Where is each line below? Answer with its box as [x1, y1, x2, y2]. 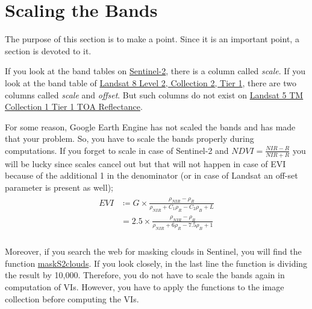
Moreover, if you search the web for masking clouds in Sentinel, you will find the [5, 245, 302, 258]
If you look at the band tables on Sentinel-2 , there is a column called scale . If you [5, 65, 306, 77]
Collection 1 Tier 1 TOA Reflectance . [5, 100, 143, 113]
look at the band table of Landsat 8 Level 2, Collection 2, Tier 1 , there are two [5, 76, 296, 89]
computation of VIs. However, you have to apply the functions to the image [5, 280, 284, 293]
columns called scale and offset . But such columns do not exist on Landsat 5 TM [5, 88, 304, 101]
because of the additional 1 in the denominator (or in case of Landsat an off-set [5, 169, 298, 182]
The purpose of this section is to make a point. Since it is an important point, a [5, 33, 299, 45]
